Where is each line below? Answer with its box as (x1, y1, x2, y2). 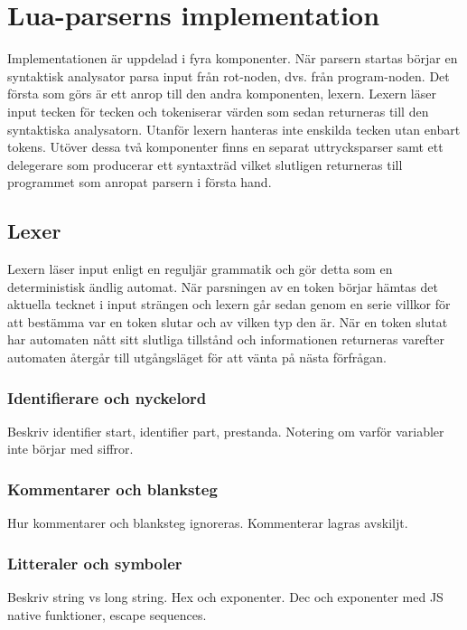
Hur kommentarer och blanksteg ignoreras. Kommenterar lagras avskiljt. (7, 513, 408, 532)
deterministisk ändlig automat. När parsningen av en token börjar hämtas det (7, 277, 438, 296)
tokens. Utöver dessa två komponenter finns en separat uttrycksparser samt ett (7, 137, 444, 156)
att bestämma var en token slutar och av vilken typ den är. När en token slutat (7, 312, 448, 331)
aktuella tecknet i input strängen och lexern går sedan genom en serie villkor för (7, 295, 451, 314)
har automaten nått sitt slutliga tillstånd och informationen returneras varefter (7, 330, 445, 349)
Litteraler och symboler (7, 551, 182, 574)
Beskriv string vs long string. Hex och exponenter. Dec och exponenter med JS (7, 588, 444, 606)
